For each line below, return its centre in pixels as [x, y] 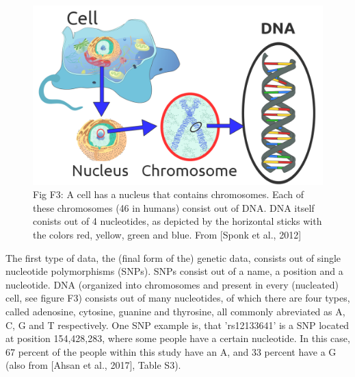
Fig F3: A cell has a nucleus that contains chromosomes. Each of [169, 194]
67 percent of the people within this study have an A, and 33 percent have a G [171, 351]
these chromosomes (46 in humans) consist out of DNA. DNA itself [174, 207]
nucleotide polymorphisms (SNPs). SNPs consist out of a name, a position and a [174, 271]
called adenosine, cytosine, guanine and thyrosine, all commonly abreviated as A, [175, 312]
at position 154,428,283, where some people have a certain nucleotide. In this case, [178, 338]
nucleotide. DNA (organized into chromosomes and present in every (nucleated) [172, 284]
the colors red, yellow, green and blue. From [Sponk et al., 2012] [167, 235]
